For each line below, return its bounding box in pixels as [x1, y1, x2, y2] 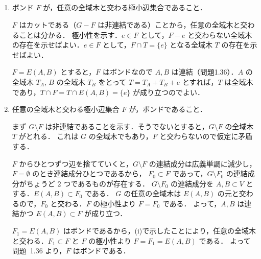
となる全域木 [170, 39, 212, 50]
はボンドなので [103, 66, 153, 77]
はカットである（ [19, 19, 77, 30]
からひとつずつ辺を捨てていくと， [19, 158, 133, 169]
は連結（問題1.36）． [171, 66, 238, 77]
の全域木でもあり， [88, 131, 153, 142]
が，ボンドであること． [129, 104, 207, 114]
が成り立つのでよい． [132, 86, 204, 97]
